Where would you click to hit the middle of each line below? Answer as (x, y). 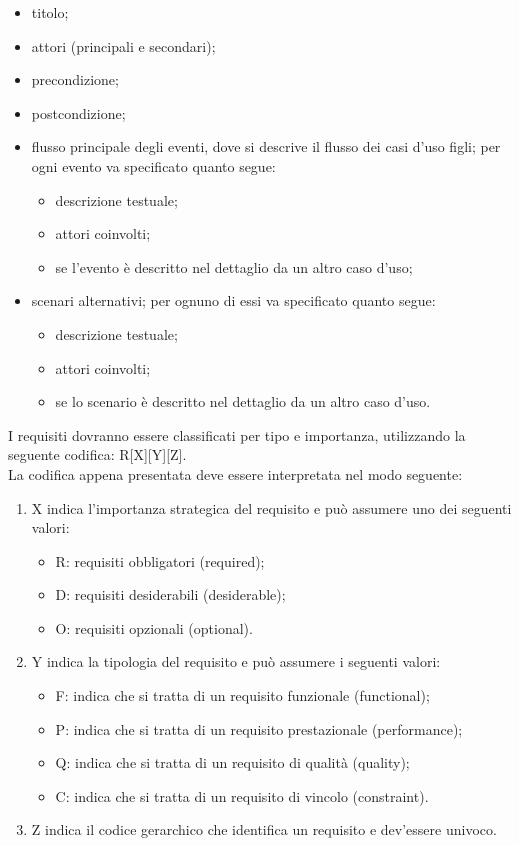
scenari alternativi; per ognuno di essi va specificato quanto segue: (233, 300)
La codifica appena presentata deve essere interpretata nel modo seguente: (235, 473)
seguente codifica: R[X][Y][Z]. (97, 454)
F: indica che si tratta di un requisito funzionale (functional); (242, 695)
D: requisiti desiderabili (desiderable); (170, 594)
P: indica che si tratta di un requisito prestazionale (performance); (259, 728)
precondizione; (75, 79)
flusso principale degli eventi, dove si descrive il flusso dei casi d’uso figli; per (266, 146)
